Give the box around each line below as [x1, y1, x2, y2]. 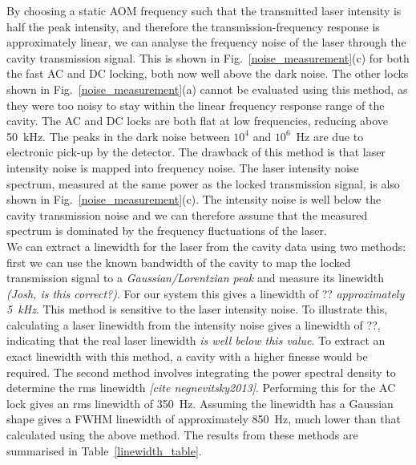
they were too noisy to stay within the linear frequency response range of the [6, 96, 385, 113]
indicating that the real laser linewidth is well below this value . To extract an [6, 332, 386, 349]
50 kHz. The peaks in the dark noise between [6, 127, 230, 144]
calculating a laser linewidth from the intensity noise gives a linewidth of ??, [6, 316, 381, 333]
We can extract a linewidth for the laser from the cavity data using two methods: [6, 237, 406, 254]
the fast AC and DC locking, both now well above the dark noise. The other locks [6, 65, 409, 82]
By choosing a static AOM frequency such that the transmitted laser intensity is [6, 2, 402, 18]
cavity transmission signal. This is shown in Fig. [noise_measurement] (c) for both [6, 49, 410, 66]
